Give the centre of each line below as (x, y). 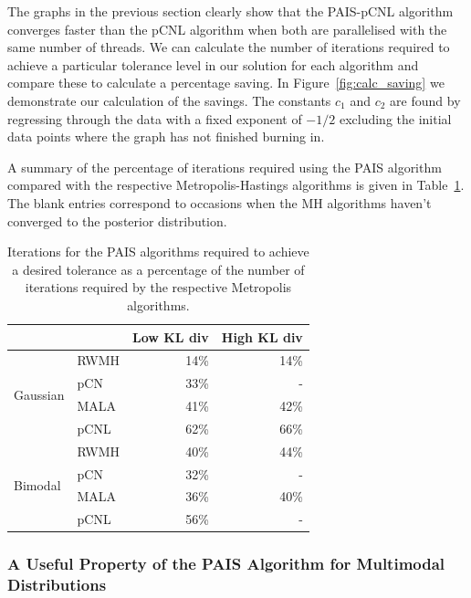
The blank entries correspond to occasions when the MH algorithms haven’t (220, 202)
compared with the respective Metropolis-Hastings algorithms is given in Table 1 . (236, 185)
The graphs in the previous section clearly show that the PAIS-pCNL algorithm (230, 11)
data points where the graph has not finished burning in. (166, 136)
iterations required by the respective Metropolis (158, 287)
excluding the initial (395, 118)
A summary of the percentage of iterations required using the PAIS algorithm (225, 167)
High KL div (262, 336)
